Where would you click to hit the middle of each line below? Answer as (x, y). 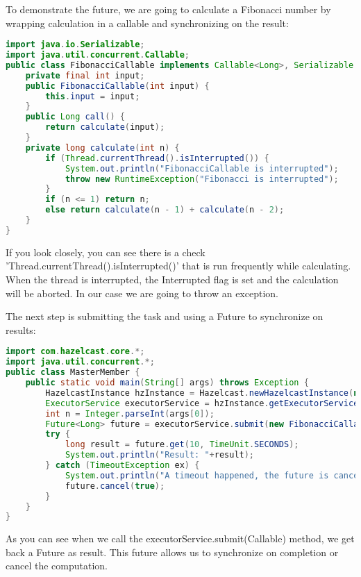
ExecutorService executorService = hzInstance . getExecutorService (202, 403)
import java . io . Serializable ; (75, 45)
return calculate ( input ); (105, 127)
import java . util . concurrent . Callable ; (98, 55)
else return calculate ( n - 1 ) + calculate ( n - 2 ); (165, 210)
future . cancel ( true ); (115, 486)
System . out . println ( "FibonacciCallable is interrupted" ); (202, 168)
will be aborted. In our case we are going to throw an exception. (142, 293)
